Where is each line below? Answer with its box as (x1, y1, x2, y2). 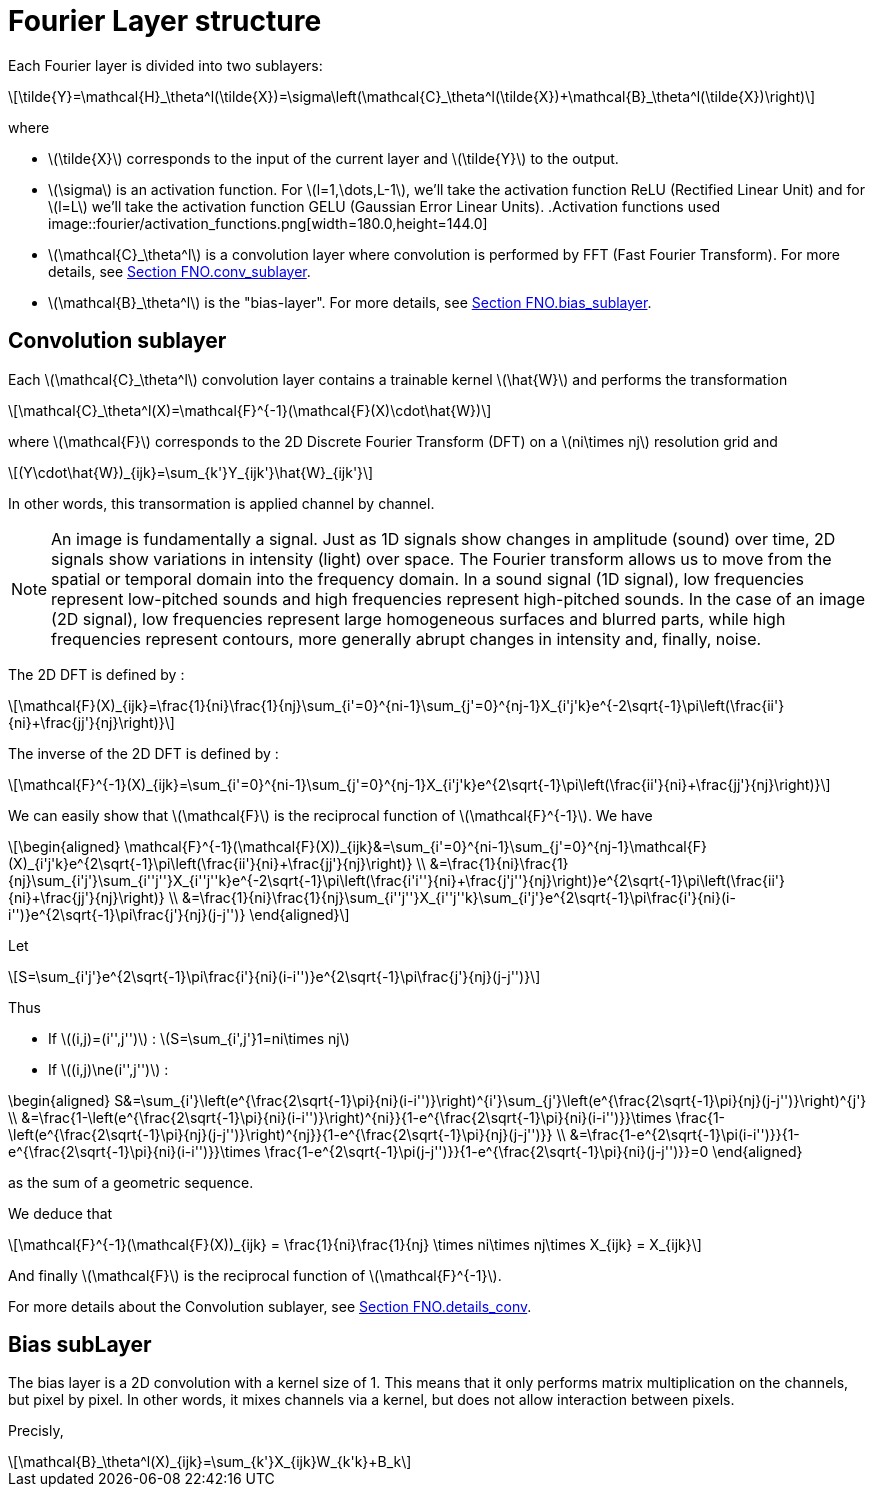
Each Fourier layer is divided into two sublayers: (8, 56, 323, 74)
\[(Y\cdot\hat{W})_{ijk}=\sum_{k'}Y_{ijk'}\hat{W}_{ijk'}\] (8, 463, 374, 481)
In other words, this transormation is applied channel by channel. (8, 494, 435, 512)
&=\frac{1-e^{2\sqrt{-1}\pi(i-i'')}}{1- (569, 1125, 800, 1143)
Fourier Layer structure (8, 4, 322, 38)
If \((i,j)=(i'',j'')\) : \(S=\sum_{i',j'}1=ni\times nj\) (48, 1029, 350, 1047)
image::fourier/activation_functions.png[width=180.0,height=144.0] (48, 214, 488, 232)
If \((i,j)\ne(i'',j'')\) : (48, 1060, 169, 1078)
